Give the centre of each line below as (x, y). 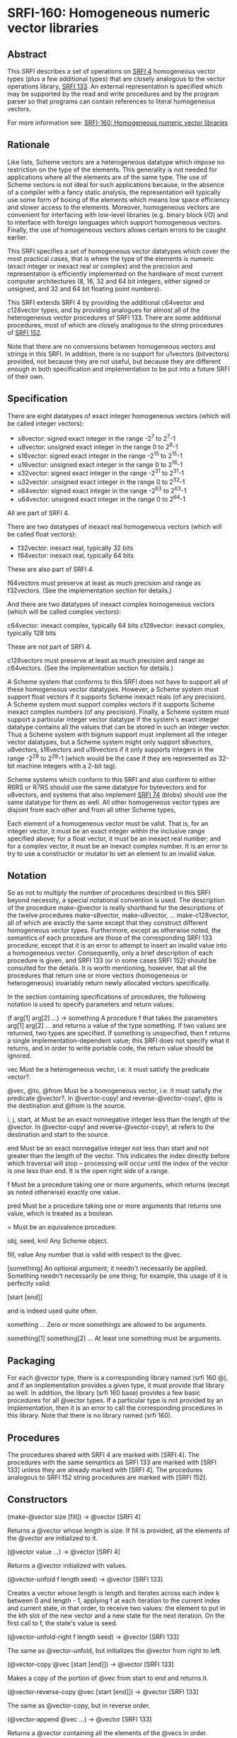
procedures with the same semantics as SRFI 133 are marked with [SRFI (112, 1462)
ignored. (19, 1056)
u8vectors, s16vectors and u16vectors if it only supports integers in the (111, 749)
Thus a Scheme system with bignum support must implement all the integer (117, 734)
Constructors (37, 1499)
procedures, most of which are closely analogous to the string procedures (115, 325)
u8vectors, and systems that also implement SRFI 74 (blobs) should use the (117, 795)
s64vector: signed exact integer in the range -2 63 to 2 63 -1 (102, 490)
